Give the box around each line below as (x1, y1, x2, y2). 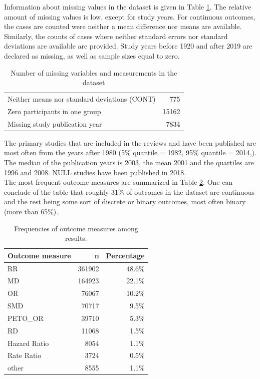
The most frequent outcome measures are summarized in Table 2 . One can (4, 177, 233, 187)
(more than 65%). (4, 206, 59, 216)
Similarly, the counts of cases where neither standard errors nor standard (4, 31, 228, 41)
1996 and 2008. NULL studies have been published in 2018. (4, 167, 186, 177)
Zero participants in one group (8, 106, 101, 116)
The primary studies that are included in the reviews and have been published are (4, 137, 256, 148)
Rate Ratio (8, 350, 42, 360)
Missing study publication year (8, 118, 102, 129)
